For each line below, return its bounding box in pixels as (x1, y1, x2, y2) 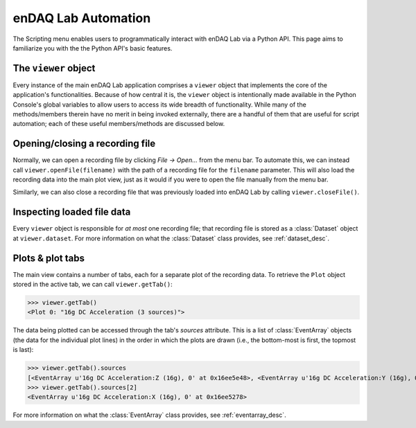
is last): (12, 346, 34, 354)
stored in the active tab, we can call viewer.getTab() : (12, 280, 173, 289)
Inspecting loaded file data (12, 206, 131, 218)
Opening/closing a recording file (12, 138, 156, 150)
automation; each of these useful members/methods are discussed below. (12, 120, 225, 128)
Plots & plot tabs (12, 252, 85, 264)
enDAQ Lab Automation (12, 10, 151, 26)
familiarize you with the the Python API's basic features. (12, 44, 173, 52)
